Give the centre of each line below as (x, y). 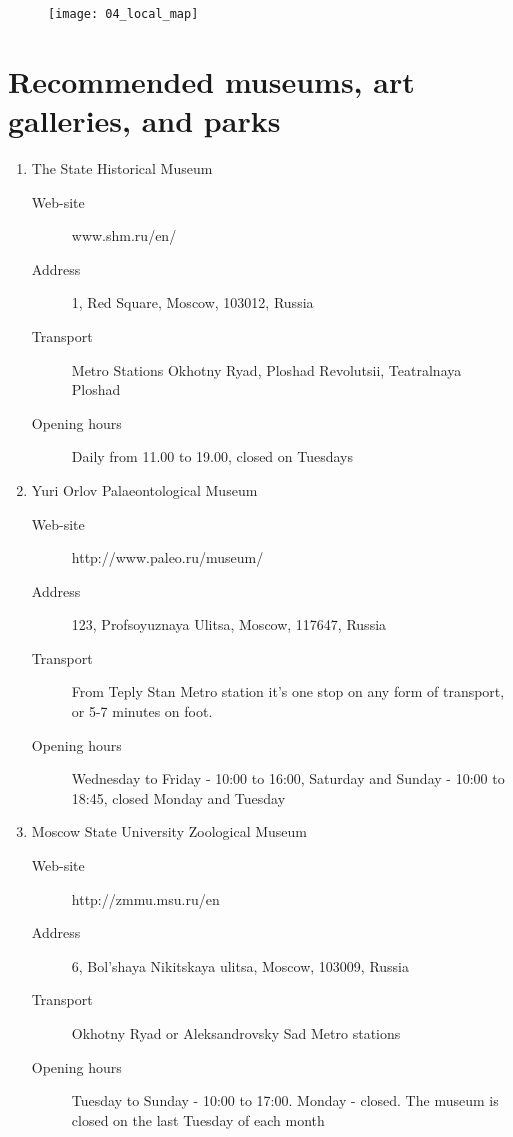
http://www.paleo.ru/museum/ (167, 557)
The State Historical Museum (122, 167)
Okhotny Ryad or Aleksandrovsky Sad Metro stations (236, 1033)
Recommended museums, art (211, 80)
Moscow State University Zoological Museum (169, 831)
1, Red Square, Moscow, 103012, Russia (192, 302)
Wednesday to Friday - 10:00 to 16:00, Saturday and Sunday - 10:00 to (288, 778)
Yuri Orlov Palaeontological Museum (144, 489)
